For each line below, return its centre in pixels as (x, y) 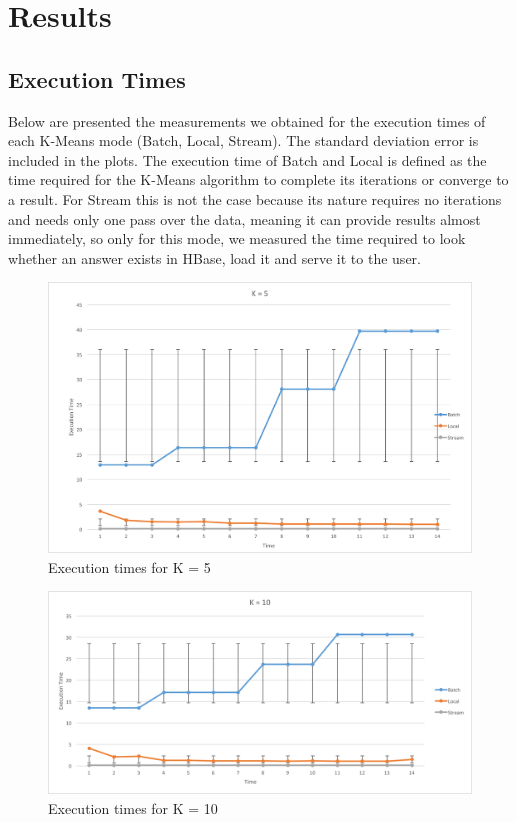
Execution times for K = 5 (129, 566)
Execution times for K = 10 (133, 807)
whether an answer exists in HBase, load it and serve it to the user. (214, 257)
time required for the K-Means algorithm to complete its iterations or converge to (258, 179)
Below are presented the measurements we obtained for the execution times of (247, 120)
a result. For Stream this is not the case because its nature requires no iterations (255, 198)
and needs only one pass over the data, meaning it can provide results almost (244, 218)
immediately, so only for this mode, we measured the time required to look (237, 238)
